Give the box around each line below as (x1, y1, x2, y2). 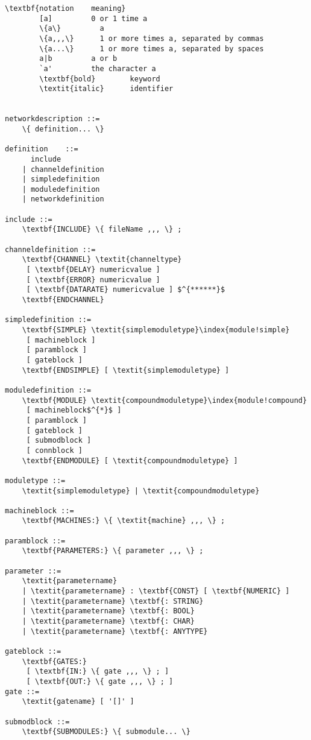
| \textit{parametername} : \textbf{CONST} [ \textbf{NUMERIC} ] (22, 587, 290, 596)
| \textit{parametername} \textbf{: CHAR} (22, 617, 195, 626)
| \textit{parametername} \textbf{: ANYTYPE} (22, 627, 208, 636)
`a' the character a (39, 64, 156, 73)
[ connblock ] (26, 446, 83, 455)
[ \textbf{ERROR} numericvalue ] (26, 275, 160, 284)
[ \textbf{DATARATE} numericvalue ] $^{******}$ (26, 285, 225, 294)
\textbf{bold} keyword (39, 74, 160, 83)
